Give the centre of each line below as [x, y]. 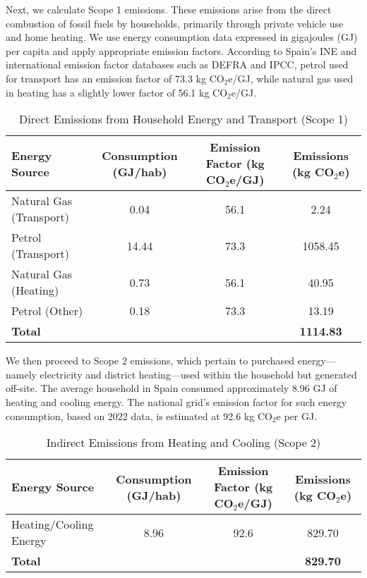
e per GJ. [297, 416]
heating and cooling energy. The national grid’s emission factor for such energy [176, 401]
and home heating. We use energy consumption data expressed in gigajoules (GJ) [182, 37]
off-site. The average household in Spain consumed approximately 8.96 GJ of [172, 388]
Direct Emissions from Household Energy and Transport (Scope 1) [183, 119]
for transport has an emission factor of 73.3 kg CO [115, 78]
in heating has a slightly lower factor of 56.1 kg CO [117, 92]
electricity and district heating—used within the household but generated [198, 374]
